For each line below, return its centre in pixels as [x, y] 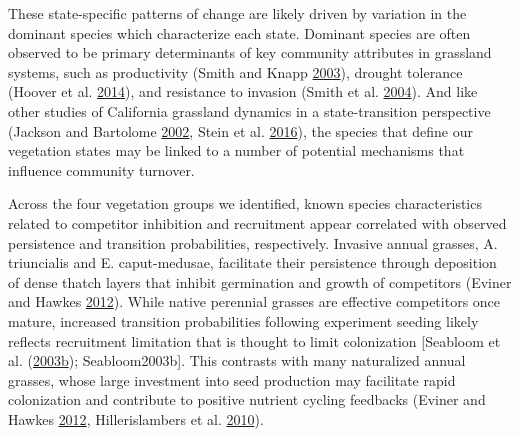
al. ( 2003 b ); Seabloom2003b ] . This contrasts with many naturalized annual [237, 360]
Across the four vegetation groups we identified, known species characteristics [245, 203]
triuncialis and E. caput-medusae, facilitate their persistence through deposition [252, 262]
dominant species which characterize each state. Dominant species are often [239, 32]
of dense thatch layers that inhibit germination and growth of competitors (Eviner [260, 281]
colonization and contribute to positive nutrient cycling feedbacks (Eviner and [247, 399]
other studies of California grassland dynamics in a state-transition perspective [249, 110]
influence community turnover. [101, 169]
